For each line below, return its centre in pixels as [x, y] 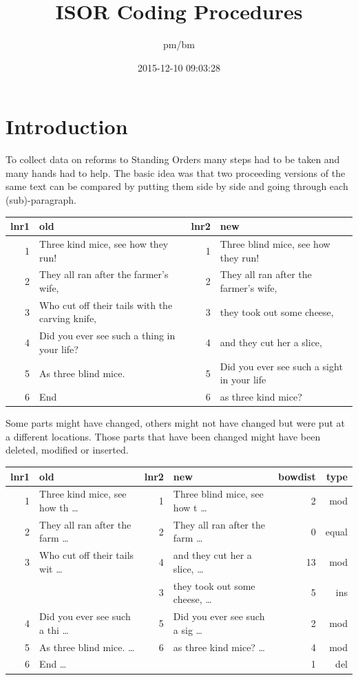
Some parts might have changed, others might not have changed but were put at [175, 423]
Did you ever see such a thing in [107, 336]
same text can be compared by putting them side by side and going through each [177, 186]
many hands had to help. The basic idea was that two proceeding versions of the [176, 172]
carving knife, [68, 318]
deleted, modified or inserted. [67, 450]
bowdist [297, 476]
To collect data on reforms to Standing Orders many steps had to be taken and [173, 159]
